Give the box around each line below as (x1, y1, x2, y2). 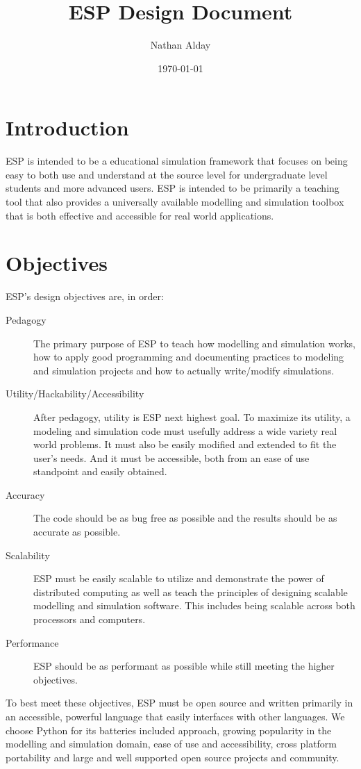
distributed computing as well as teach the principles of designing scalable (33, 584, 348, 599)
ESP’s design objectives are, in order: (6, 289, 164, 304)
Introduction (6, 113, 129, 142)
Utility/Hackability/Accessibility (6, 386, 144, 401)
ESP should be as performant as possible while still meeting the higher (33, 659, 335, 673)
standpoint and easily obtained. (33, 464, 167, 479)
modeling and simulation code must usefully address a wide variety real (33, 423, 337, 438)
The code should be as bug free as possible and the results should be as (33, 511, 337, 525)
